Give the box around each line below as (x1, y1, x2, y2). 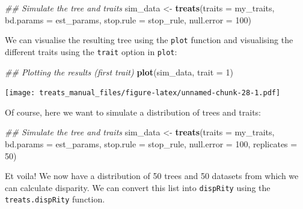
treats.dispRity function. (5, 193, 105, 205)
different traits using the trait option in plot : (5, 45, 177, 57)
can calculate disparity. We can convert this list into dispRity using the (5, 181, 271, 193)
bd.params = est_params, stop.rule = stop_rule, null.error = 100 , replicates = (5, 137, 298, 150)
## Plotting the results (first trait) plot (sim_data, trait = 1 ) (5, 65, 233, 78)
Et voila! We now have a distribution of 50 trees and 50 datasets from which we (5, 169, 299, 182)
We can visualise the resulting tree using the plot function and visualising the (5, 34, 293, 46)
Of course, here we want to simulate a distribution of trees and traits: (5, 105, 262, 118)
